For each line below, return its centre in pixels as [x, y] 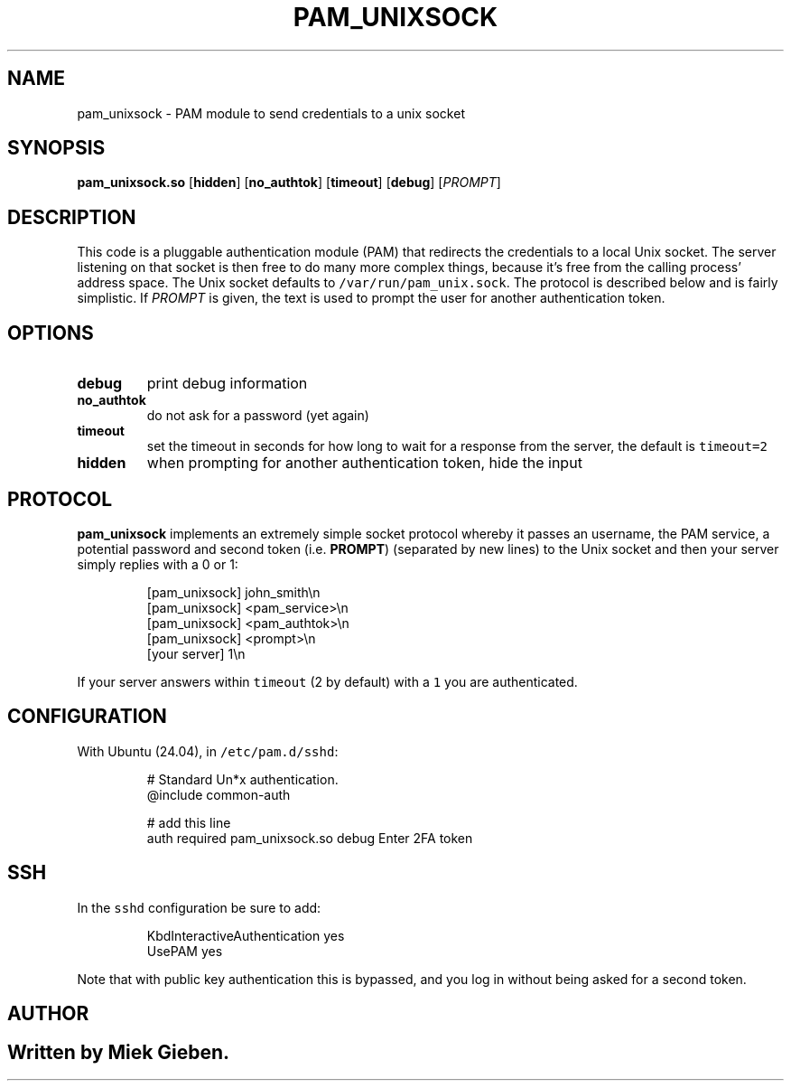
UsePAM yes [185, 951]
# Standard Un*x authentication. [242, 779]
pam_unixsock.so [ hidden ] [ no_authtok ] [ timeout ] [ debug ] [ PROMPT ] [289, 183]
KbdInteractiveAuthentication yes [246, 935]
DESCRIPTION [72, 217]
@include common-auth [219, 794]
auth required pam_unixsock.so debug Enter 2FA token [310, 838]
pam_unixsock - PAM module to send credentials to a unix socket [271, 113]
